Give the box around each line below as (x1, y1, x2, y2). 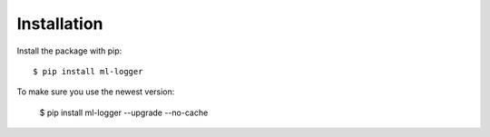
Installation (16, 14, 103, 34)
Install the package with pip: (16, 45, 122, 56)
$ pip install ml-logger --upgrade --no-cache (39, 107, 209, 118)
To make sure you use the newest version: (16, 86, 175, 97)
